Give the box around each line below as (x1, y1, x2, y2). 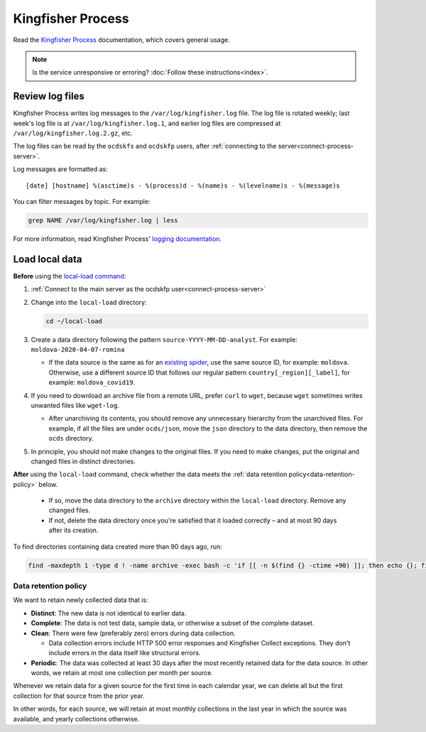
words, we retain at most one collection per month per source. (31, 669, 213, 677)
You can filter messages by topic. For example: (13, 197, 151, 205)
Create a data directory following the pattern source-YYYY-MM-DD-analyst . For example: (31, 335, 297, 344)
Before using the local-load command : (13, 271, 126, 280)
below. (38, 480, 58, 488)
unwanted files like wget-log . (31, 401, 120, 409)
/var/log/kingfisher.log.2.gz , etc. (13, 129, 133, 138)
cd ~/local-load (45, 317, 103, 325)
